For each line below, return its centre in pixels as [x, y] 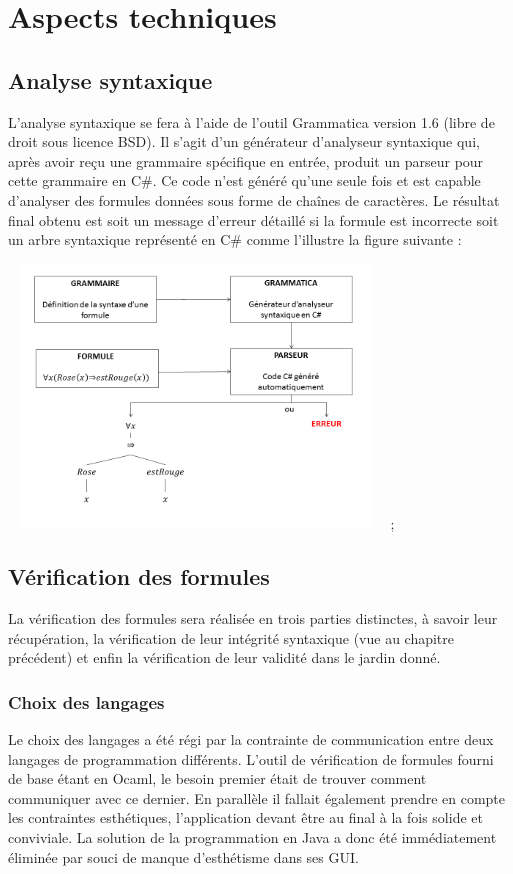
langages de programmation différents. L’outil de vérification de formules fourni [251, 758]
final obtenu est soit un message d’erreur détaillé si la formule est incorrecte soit [253, 219]
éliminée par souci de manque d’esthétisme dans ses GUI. [183, 856]
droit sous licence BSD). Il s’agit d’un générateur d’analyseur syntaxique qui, [244, 141]
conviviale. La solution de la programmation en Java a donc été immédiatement [252, 837]
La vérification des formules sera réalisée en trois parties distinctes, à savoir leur [253, 618]
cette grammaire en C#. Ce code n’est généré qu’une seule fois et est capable [244, 180]
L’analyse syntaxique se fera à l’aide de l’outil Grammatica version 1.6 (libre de [251, 121]
